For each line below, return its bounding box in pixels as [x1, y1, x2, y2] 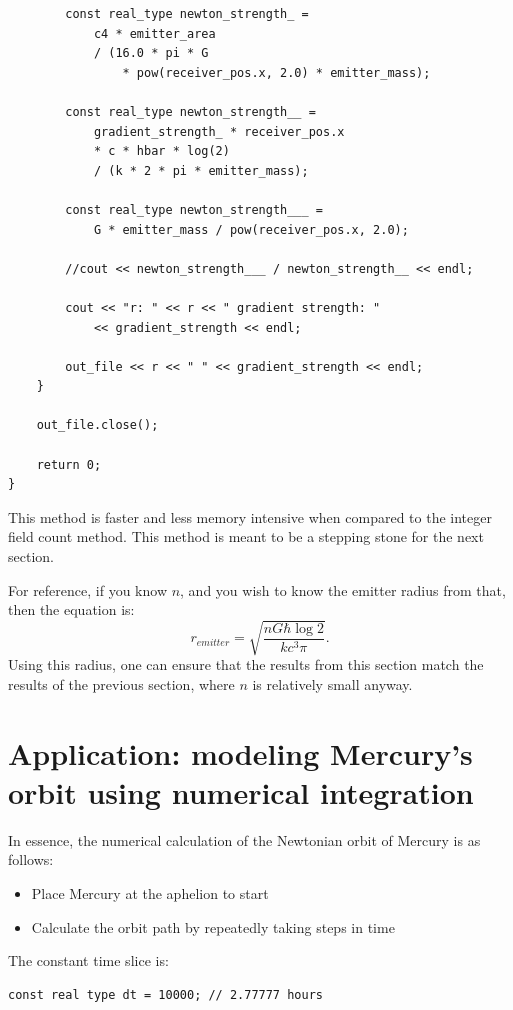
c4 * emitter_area [93, 26, 216, 41]
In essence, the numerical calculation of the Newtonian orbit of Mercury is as [8, 829, 481, 850]
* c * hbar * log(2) [93, 144, 230, 159]
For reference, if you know [8, 579, 167, 600]
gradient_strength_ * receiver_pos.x [93, 124, 345, 139]
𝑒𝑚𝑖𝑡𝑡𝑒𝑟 [196, 637, 230, 648]
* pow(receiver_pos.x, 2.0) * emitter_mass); [122, 65, 431, 80]
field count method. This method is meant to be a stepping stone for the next [8, 526, 484, 547]
